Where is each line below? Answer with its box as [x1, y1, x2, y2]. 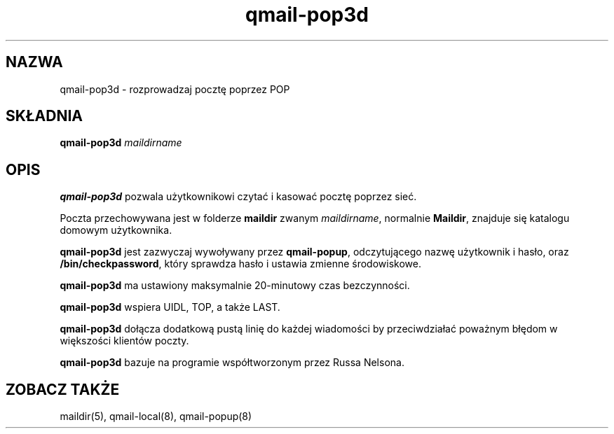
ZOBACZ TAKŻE [6, 380, 120, 398]
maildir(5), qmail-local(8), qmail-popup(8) [60, 410, 252, 423]
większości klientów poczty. [60, 335, 189, 347]
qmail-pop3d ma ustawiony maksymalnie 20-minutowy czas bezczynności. [60, 279, 410, 292]
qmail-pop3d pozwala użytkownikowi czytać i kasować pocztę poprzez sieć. [60, 190, 417, 203]
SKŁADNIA [6, 107, 83, 125]
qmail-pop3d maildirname [60, 136, 182, 149]
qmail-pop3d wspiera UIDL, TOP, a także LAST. [60, 301, 280, 314]
